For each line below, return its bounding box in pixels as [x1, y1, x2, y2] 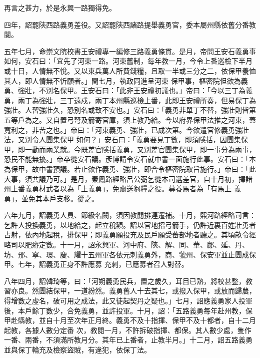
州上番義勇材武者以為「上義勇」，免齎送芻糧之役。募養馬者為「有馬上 [4, 183, 231, 194]
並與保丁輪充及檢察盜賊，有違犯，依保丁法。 [4, 344, 151, 354]
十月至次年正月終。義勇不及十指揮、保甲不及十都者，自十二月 [52, 315, 256, 325]
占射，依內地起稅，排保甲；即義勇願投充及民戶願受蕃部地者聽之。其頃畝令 [4, 229, 249, 240]
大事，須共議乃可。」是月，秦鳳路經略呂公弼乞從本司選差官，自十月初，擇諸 [4, 173, 252, 184]
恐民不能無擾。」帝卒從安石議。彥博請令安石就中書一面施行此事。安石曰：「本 [4, 154, 256, 164]
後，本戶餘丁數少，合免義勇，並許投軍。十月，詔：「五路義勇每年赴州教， [4, 305, 245, 315]
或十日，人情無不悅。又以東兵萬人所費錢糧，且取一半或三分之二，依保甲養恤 [4, 65, 256, 76]
